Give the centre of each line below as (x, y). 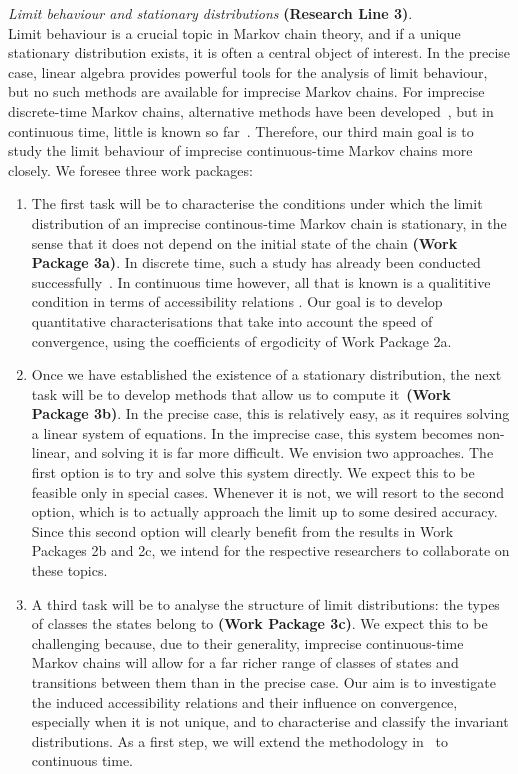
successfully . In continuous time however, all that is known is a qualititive (261, 281)
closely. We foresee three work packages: (130, 169)
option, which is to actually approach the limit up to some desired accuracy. (264, 511)
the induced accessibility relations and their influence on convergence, (244, 701)
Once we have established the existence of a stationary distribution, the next (266, 374)
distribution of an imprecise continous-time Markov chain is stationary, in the (269, 222)
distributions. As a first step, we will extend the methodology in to (239, 740)
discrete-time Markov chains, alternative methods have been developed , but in (251, 110)
